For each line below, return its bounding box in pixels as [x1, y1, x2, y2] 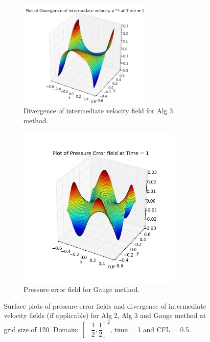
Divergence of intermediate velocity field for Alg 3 [23, 105, 173, 116]
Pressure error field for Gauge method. [23, 284, 140, 294]
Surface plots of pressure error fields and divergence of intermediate [4, 300, 206, 311]
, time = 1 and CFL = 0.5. [110, 324, 191, 334]
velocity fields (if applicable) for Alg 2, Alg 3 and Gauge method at [4, 310, 206, 320]
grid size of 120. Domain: [4, 324, 79, 334]
